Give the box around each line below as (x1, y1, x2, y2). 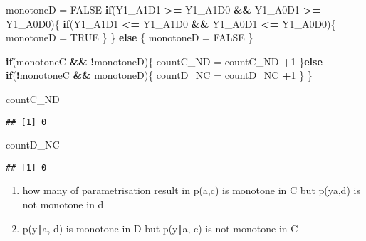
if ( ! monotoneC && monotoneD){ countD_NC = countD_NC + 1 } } (6, 68, 313, 82)
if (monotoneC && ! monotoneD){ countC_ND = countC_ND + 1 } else (6, 53, 323, 68)
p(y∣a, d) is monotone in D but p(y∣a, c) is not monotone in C (22, 220, 298, 235)
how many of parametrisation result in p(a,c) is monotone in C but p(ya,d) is (22, 183, 360, 198)
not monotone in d (22, 197, 104, 212)
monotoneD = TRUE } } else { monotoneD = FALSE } (6, 30, 253, 45)
